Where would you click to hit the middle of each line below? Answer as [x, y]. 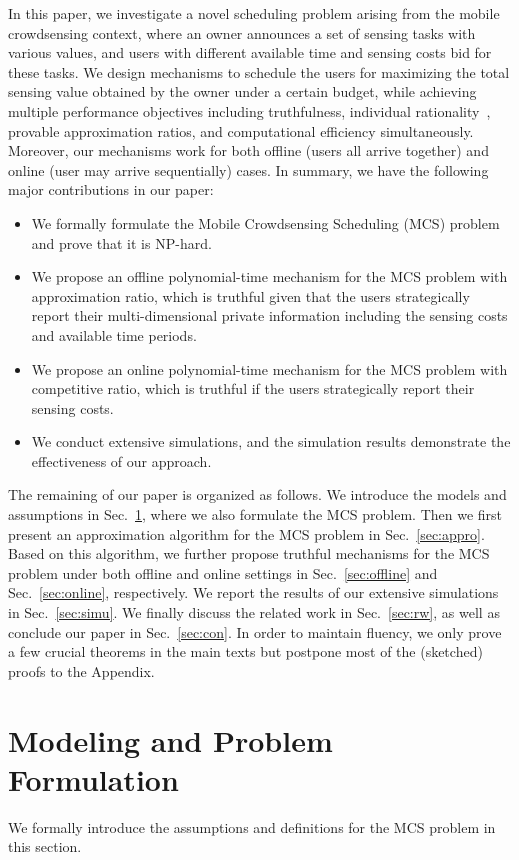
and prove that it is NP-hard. [121, 242]
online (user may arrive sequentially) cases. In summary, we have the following [248, 169]
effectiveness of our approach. [121, 460]
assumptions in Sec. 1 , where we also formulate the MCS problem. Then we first [255, 514]
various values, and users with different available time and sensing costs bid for [250, 52]
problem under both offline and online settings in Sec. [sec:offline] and [223, 572]
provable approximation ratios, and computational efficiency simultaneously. [241, 130]
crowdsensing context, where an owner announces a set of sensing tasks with [242, 32]
